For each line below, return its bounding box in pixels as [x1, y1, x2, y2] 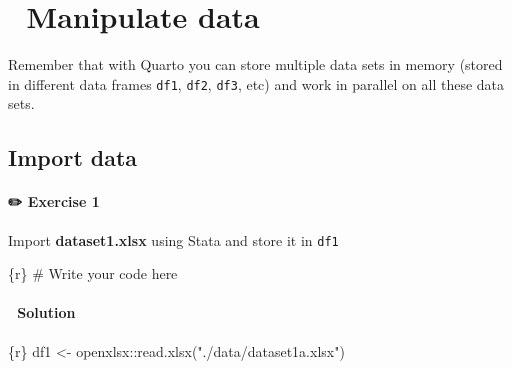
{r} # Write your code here [8, 263, 178, 284]
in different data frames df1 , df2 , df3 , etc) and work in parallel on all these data [8, 73, 505, 94]
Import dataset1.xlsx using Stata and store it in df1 [8, 229, 339, 250]
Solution [17, 302, 76, 323]
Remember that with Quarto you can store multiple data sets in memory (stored [8, 54, 503, 75]
